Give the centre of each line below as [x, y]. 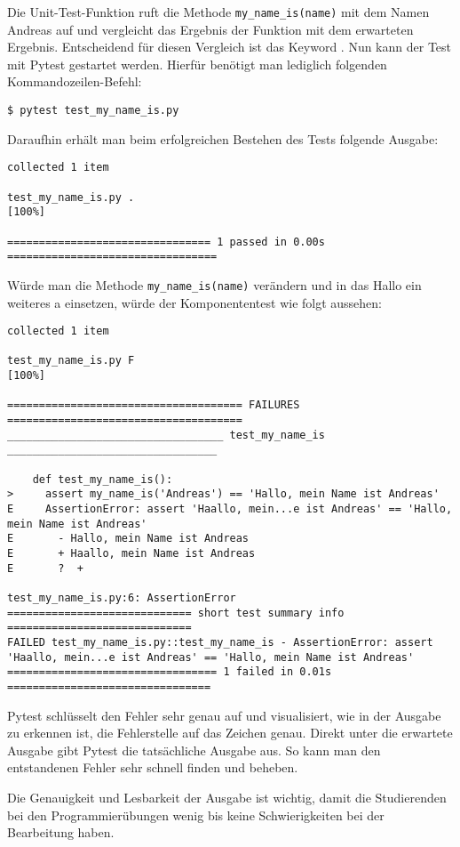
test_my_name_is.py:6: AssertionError [122, 597]
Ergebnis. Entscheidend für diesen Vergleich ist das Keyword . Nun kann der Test [230, 47]
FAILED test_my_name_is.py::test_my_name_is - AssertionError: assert [220, 642]
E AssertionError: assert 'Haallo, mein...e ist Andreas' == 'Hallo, [230, 509]
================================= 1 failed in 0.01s [170, 672]
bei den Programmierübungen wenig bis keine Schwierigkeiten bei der [196, 815]
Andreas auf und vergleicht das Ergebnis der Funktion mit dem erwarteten [210, 29]
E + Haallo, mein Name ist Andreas [131, 553]
